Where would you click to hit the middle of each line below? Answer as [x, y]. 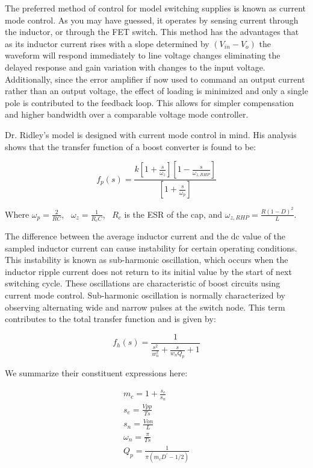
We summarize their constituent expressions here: [96, 372]
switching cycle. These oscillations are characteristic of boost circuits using [143, 283]
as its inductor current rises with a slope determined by [107, 43]
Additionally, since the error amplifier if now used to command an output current [155, 79]
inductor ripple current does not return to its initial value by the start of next [148, 271]
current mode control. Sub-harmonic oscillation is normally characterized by [145, 295]
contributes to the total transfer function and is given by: [110, 319]
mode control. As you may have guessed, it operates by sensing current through [152, 20]
